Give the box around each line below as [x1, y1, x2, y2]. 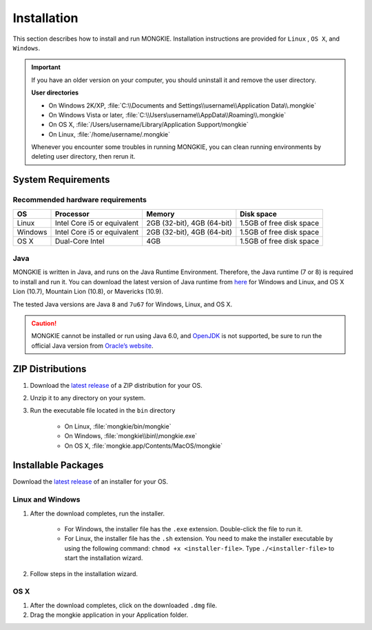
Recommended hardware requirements [12, 195, 147, 205]
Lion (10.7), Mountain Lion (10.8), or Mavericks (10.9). [12, 287, 163, 296]
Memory [146, 209, 175, 219]
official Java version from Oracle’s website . [31, 342, 154, 350]
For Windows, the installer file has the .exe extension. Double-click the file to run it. [64, 525, 303, 533]
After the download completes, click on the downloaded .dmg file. [30, 601, 217, 609]
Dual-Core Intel [54, 236, 105, 246]
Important [31, 63, 61, 72]
